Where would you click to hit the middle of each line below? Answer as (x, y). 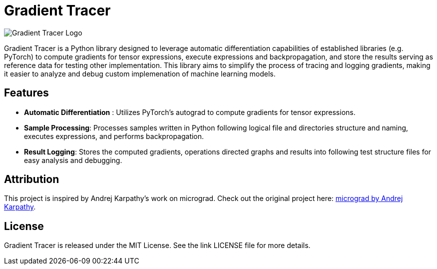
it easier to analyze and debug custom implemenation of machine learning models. (140, 73)
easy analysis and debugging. (73, 160)
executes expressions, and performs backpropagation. (114, 136)
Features (26, 93)
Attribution (32, 179)
